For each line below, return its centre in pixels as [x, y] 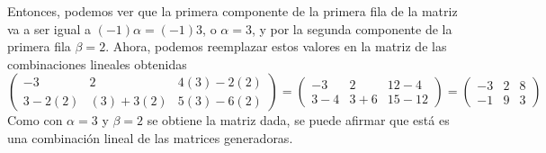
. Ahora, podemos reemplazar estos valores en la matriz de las [276, 46]
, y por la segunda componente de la [352, 28]
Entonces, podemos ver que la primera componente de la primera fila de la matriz [233, 11]
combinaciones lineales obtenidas [97, 63]
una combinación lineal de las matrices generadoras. [150, 137]
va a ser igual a [49, 28]
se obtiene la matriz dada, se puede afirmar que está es [298, 120]
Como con [35, 120]
